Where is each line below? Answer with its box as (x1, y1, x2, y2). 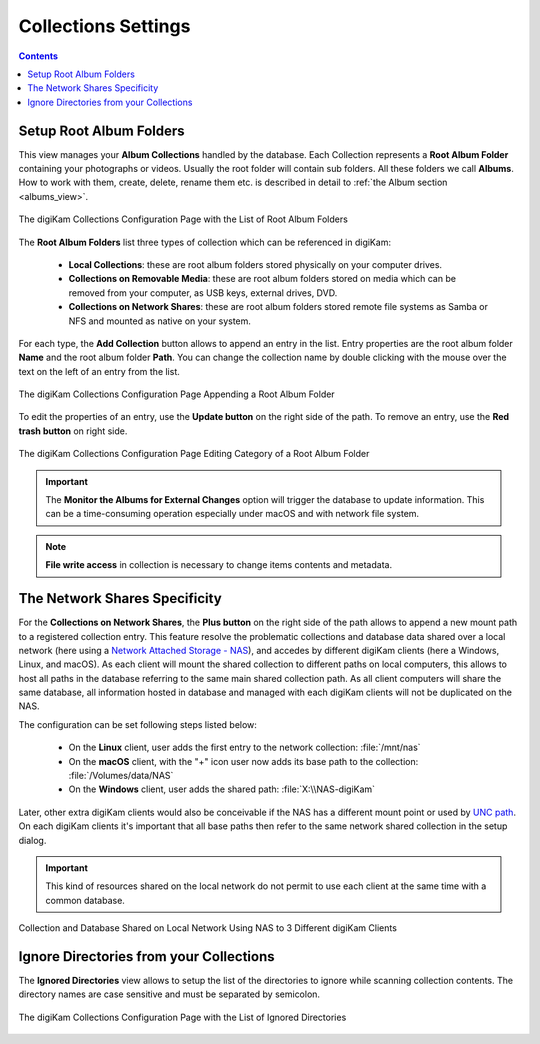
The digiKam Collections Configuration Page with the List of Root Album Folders (18, 213, 349, 225)
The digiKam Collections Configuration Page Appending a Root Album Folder (18, 388, 335, 400)
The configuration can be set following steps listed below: (18, 718, 257, 730)
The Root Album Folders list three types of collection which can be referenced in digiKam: (18, 236, 392, 248)
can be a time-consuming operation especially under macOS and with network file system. (45, 508, 420, 520)
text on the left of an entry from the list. (18, 365, 180, 377)
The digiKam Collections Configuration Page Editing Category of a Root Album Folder (18, 448, 370, 460)
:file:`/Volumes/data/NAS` (68, 770, 174, 782)
